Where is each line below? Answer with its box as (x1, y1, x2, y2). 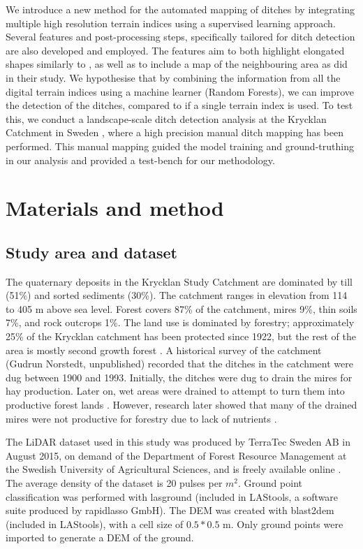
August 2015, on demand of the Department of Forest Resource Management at (6, 448, 347, 462)
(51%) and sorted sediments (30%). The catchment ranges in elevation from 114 (6, 288, 348, 302)
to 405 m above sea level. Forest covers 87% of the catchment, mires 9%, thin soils (6, 301, 357, 316)
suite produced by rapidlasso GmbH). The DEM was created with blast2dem (6, 503, 334, 518)
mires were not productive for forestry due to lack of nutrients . (6, 411, 277, 425)
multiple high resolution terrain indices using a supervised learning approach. (6, 15, 336, 30)
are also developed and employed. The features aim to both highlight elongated (6, 43, 345, 57)
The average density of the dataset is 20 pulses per (6, 476, 223, 490)
